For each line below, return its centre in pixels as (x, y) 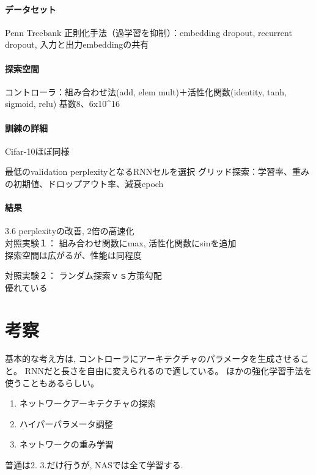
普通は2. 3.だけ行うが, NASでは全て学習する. (94, 465)
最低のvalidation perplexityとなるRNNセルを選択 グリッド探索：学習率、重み (157, 171)
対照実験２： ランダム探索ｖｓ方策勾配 (83, 275)
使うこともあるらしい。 (52, 382)
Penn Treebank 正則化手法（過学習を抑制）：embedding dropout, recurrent (149, 32)
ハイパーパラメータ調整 (66, 423)
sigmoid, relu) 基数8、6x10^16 (62, 104)
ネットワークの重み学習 (66, 444)
